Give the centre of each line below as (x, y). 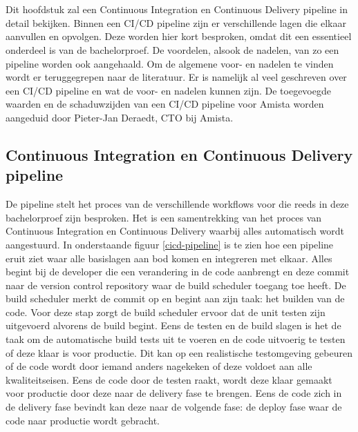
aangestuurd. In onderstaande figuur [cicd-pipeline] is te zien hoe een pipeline (170, 244)
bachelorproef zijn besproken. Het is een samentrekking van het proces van (164, 217)
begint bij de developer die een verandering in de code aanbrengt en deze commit (178, 272)
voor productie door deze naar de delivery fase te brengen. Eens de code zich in (174, 393)
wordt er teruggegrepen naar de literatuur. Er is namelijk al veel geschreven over (176, 77)
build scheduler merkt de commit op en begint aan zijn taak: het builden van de (175, 298)
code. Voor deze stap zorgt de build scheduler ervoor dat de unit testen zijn (166, 312)
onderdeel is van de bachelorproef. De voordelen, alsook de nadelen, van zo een (172, 49)
